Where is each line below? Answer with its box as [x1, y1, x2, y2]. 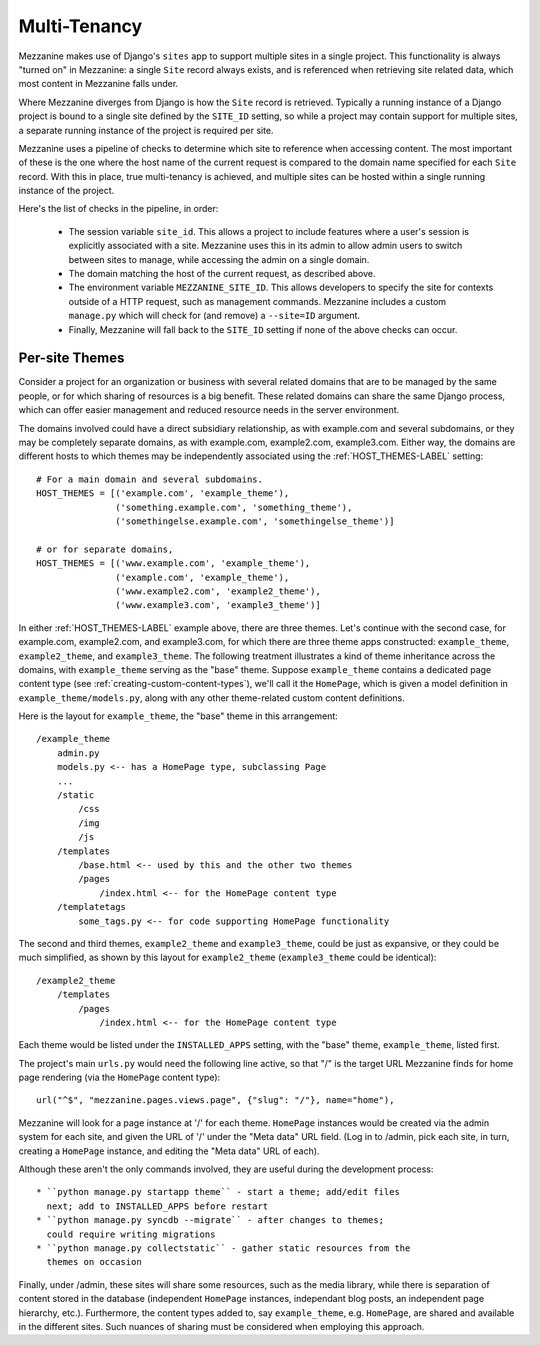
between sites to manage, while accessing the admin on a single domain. [68, 253, 370, 265]
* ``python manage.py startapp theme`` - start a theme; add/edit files [36, 1186, 400, 1198]
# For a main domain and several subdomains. [36, 473, 264, 485]
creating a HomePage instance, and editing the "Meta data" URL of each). [18, 1145, 320, 1157]
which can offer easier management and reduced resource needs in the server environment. [18, 404, 400, 416]
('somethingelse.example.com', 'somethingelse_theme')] [115, 516, 395, 527]
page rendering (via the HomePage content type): [18, 1071, 221, 1084]
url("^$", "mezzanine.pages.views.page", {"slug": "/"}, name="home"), [36, 1095, 395, 1106]
